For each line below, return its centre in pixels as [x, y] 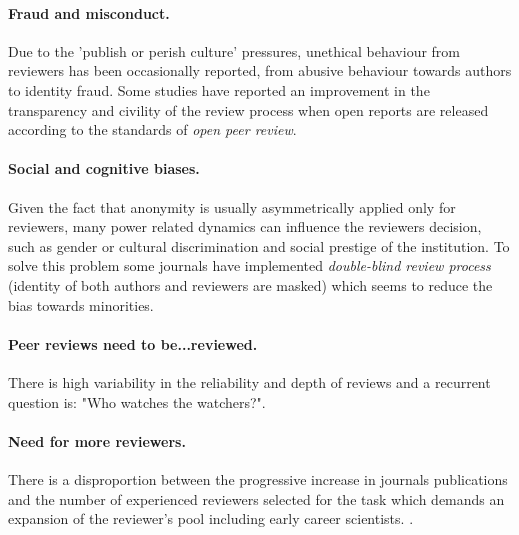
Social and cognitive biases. [104, 168]
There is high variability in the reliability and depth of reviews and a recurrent [249, 381]
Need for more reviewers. [97, 440]
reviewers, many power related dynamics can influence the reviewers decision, [245, 226]
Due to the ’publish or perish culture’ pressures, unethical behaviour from [234, 50]
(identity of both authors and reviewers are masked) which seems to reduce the [250, 284]
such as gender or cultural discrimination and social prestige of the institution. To [259, 245]
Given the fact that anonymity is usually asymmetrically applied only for [232, 206]
